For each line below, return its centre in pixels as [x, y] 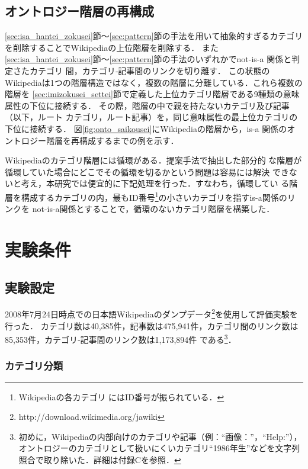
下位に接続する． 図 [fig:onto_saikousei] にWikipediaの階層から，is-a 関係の [146, 128]
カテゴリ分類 [34, 366]
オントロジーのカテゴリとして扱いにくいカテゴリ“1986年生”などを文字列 [159, 448]
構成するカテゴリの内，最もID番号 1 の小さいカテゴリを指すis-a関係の [154, 196]
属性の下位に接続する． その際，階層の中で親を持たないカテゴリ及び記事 [147, 105]
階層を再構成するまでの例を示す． [112, 140]
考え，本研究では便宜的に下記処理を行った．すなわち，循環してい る [155, 183]
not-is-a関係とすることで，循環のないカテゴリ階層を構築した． [153, 209]
